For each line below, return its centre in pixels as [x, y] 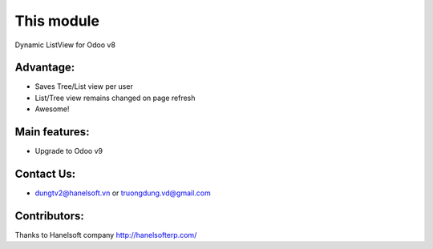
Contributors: [49, 216]
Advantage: [45, 68]
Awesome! [52, 109]
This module [57, 21]
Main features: [52, 132]
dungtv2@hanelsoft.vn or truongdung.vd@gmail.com [123, 193]
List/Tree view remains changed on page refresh [115, 98]
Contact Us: [45, 173]
